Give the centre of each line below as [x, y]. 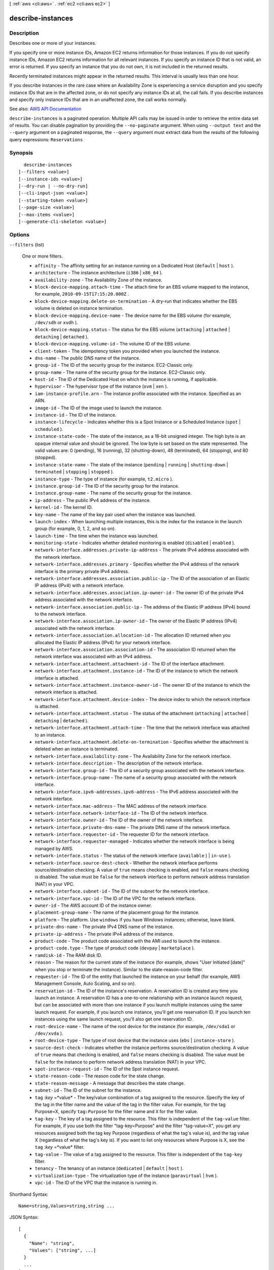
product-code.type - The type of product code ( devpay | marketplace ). [115, 948]
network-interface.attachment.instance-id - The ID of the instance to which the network [136, 671]
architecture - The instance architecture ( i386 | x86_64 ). [99, 273]
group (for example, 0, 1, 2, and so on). [75, 529]
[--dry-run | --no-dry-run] [53, 186]
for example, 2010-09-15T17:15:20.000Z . [82, 294]
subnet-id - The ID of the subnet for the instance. [88, 1090]
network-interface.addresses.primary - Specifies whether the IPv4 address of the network [137, 564]
